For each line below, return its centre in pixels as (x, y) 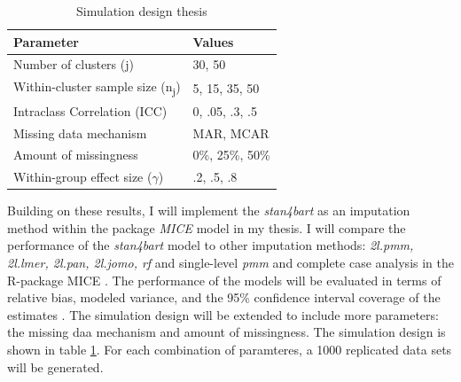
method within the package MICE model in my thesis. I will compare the (207, 227)
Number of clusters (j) (74, 64)
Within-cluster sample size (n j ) (97, 88)
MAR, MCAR (231, 133)
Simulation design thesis (142, 11)
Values (213, 41)
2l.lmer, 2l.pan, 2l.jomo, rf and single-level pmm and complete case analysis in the (230, 263)
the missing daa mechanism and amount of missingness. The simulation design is (227, 332)
